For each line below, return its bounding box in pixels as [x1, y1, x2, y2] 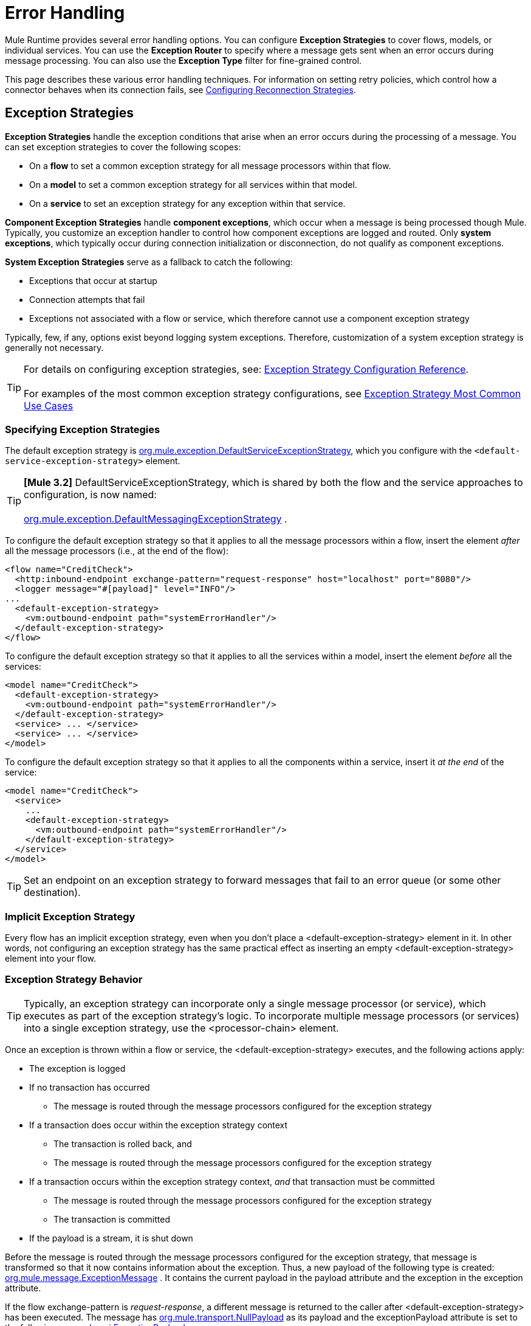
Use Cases [24, 399, 74, 412]
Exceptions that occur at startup [29, 275, 157, 286]
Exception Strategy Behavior [5, 973, 143, 986]
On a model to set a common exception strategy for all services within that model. [29, 179, 357, 190]
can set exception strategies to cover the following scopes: [5, 141, 241, 152]
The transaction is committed [53, 1213, 171, 1224]
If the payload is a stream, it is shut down [29, 1232, 193, 1243]
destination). [24, 886, 81, 899]
